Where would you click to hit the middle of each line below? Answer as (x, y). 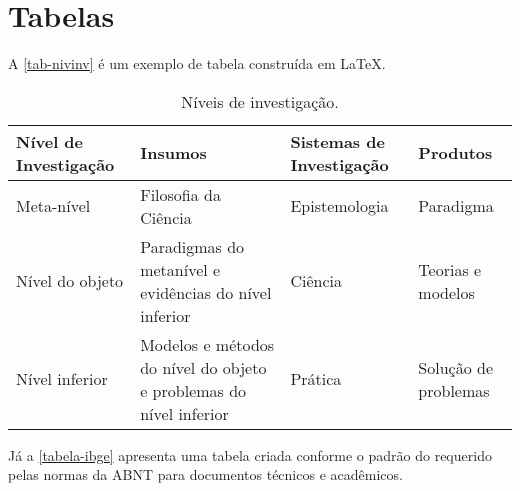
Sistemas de (337, 141)
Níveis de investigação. (260, 101)
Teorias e (450, 269)
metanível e (180, 269)
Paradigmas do (192, 246)
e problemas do (193, 390)
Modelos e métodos (207, 344)
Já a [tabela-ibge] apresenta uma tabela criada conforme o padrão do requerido (250, 454)
